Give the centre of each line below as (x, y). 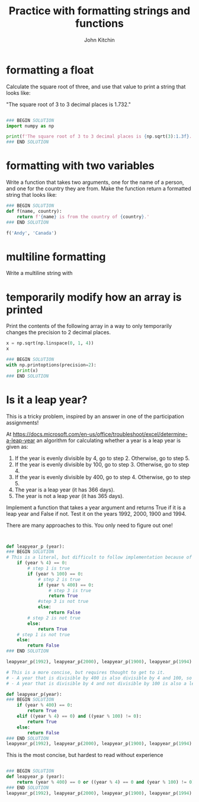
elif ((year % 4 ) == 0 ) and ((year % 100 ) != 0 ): (79, 716)
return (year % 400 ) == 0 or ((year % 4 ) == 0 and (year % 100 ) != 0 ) (106, 782)
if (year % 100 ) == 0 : (55, 574)
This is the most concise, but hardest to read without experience (85, 755)
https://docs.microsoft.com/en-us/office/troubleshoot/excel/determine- (100, 434)
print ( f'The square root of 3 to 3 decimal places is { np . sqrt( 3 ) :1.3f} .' (100, 137)
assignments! (23, 423)
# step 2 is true (59, 579)
